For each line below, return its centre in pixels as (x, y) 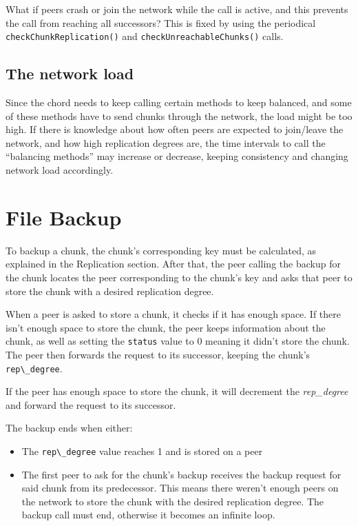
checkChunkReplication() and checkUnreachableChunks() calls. (145, 36)
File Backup (64, 217)
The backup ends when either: (69, 428)
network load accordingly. (60, 170)
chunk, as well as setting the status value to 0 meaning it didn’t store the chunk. (178, 341)
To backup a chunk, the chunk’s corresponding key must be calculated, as (161, 250)
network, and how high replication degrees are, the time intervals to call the (166, 142)
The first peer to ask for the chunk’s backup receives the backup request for (181, 474)
